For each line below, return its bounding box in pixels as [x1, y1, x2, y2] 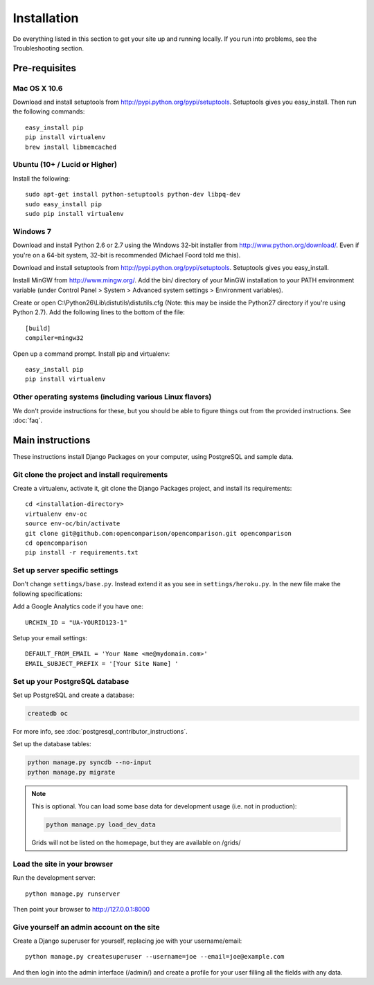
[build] [25, 324, 51, 332]
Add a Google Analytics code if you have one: [12, 602, 143, 611]
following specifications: [12, 589, 82, 598]
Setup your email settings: [12, 634, 88, 642]
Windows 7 [12, 226, 52, 236]
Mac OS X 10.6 [12, 83, 63, 93]
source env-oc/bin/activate [25, 520, 121, 527]
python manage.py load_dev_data [46, 821, 156, 829]
